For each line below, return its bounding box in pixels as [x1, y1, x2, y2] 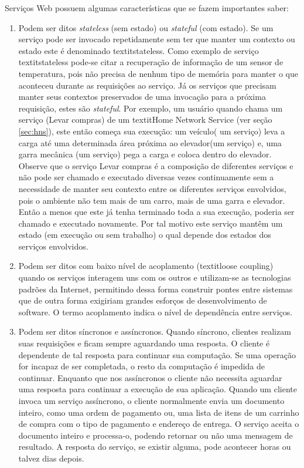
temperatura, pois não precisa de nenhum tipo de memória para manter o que [18, 67, 298, 79]
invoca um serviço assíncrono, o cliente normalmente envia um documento [18, 395, 285, 406]
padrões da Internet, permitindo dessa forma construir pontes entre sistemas [18, 282, 293, 295]
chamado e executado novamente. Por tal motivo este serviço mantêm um [18, 217, 283, 229]
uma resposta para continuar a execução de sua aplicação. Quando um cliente [18, 383, 297, 395]
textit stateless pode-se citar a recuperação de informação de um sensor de [18, 56, 283, 68]
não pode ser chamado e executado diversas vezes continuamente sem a [18, 171, 274, 183]
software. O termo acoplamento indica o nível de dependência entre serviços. [18, 305, 293, 318]
